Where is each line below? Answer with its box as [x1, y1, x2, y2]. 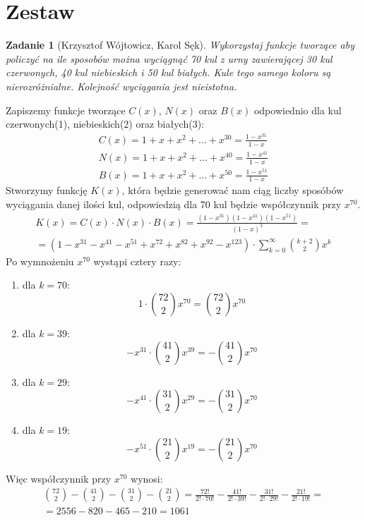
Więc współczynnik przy [6, 471, 112, 485]
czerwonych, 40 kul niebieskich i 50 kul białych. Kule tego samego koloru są [6, 65, 331, 80]
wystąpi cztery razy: [93, 253, 181, 268]
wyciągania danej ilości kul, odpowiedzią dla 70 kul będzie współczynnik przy [6, 197, 342, 212]
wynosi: [131, 471, 163, 485]
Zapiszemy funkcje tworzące [6, 102, 126, 117]
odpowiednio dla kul [253, 102, 342, 117]
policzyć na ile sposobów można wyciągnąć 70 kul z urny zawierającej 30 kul [6, 51, 333, 66]
